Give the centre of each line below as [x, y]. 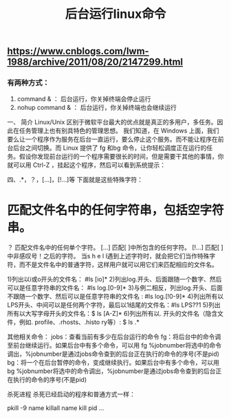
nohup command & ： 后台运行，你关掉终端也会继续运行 [97, 108]
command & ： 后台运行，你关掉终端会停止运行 [84, 99]
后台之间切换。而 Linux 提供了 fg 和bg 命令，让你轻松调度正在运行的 [110, 148]
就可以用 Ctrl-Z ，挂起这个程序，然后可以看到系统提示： [87, 165]
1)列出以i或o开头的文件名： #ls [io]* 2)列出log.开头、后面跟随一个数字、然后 [114, 280]
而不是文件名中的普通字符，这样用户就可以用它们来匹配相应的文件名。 [118, 264]
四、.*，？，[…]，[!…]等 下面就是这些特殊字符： [75, 180]
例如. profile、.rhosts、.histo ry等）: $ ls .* [79, 322]
